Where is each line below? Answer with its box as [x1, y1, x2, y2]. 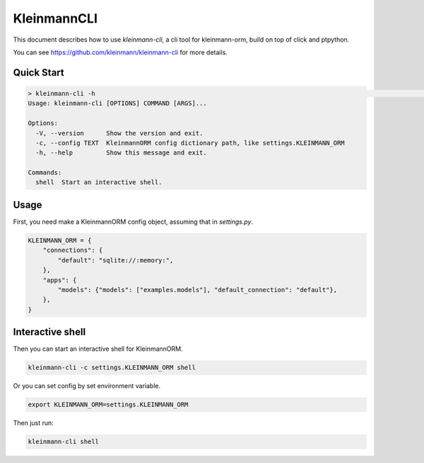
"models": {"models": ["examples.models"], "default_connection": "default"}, [57, 286, 338, 294]
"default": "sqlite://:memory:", [57, 256, 174, 264]
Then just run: [13, 419, 54, 427]
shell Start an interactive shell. [35, 179, 163, 186]
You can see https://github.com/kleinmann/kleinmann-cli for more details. [13, 48, 228, 56]
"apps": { [42, 276, 77, 284]
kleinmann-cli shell [28, 438, 99, 446]
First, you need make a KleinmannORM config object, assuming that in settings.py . [13, 217, 254, 226]
